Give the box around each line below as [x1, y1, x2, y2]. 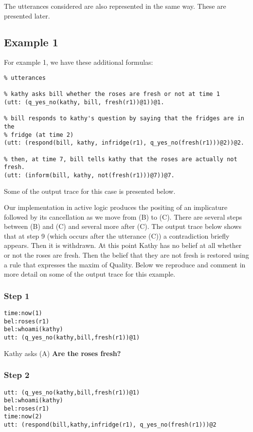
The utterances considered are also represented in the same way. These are [4, 1, 226, 11]
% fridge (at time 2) [4, 131, 74, 138]
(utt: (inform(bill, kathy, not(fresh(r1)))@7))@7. [4, 171, 175, 179]
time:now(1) [4, 310, 42, 317]
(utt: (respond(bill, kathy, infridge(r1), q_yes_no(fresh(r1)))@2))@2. [4, 139, 244, 147]
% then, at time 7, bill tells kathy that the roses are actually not [4, 155, 237, 163]
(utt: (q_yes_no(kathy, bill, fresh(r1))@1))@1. [4, 98, 164, 106]
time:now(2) [4, 413, 42, 420]
